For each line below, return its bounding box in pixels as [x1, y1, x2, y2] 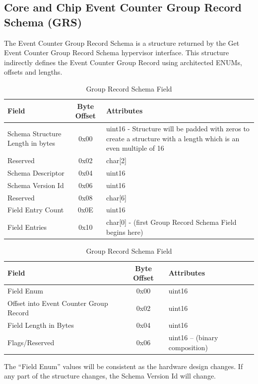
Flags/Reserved [7, 337, 55, 347]
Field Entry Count [7, 204, 64, 215]
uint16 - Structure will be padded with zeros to [106, 123, 250, 133]
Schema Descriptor [7, 167, 64, 178]
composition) [168, 342, 208, 352]
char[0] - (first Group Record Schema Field [106, 217, 237, 227]
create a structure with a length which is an [106, 133, 240, 143]
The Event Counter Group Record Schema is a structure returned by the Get [4, 37, 240, 48]
